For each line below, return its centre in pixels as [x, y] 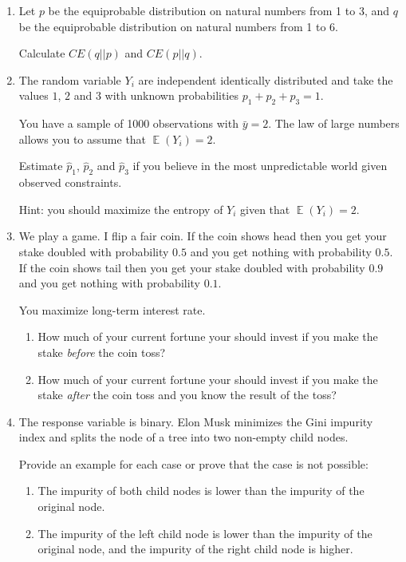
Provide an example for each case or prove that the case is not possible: [193, 463]
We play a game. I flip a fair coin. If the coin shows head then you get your [203, 236]
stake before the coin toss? [102, 352]
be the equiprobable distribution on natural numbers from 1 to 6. [178, 26]
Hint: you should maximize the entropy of [121, 209]
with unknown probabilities [171, 95]
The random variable [70, 79]
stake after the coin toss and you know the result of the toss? [187, 395]
